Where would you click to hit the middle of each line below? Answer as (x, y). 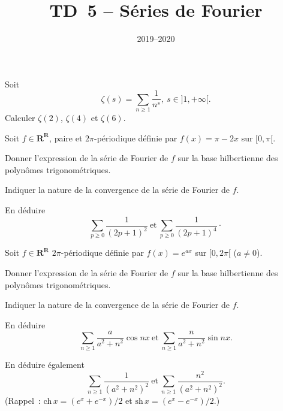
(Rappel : (23, 401)
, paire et (66, 137)
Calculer (20, 118)
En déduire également (45, 365)
